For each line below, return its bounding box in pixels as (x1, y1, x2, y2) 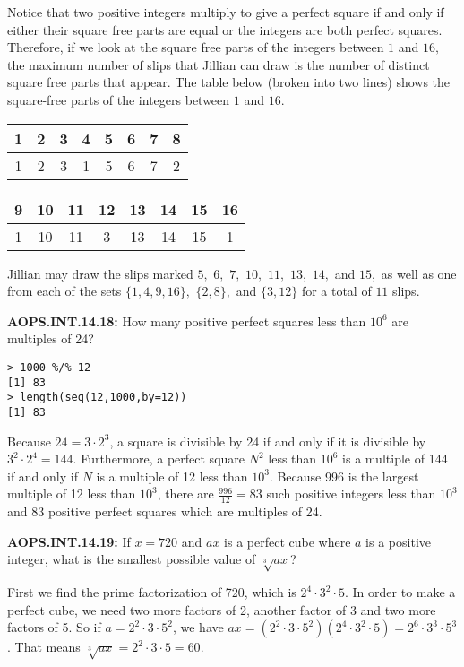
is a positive (365, 532, 431, 550)
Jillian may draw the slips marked (7, 264, 193, 282)
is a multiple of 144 (342, 449, 448, 468)
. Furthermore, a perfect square (73, 449, 245, 468)
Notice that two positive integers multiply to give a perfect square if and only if (7, 3, 444, 21)
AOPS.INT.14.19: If (7, 532, 131, 550)
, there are (157, 484, 214, 503)
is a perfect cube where (224, 532, 351, 550)
